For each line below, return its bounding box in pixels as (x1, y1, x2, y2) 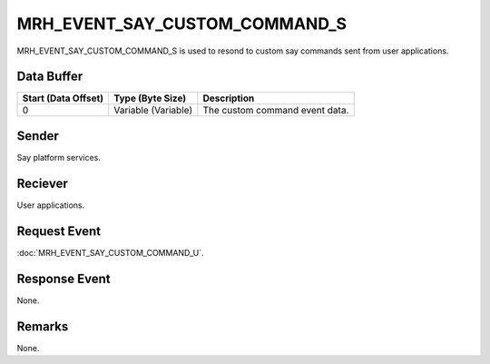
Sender (16, 128, 59, 143)
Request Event (16, 223, 102, 239)
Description (202, 92, 255, 104)
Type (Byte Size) (113, 92, 187, 104)
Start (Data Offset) (22, 92, 104, 104)
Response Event (16, 271, 111, 286)
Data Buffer (16, 69, 83, 84)
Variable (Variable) (113, 104, 193, 117)
